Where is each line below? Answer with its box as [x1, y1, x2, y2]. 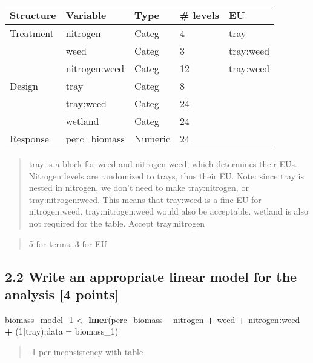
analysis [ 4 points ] [5, 284, 119, 303]
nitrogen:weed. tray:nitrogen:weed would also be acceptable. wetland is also [28, 205, 308, 218]
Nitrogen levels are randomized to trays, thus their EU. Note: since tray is [28, 169, 305, 182]
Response [10, 132, 49, 145]
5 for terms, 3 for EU [28, 237, 107, 250]
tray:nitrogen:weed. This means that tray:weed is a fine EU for [28, 193, 262, 205]
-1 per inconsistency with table [28, 345, 143, 358]
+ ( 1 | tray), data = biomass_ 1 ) [5, 325, 119, 338]
